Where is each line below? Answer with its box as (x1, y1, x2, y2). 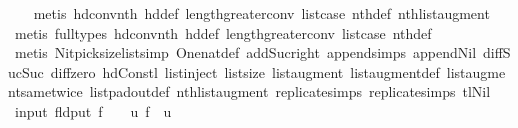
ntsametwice (8, 81, 83, 102)
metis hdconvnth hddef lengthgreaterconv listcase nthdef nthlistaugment (33, 3, 490, 23)
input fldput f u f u (14, 100, 172, 121)
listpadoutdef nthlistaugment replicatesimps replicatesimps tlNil (89, 81, 491, 102)
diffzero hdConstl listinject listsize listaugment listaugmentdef (50, 61, 440, 82)
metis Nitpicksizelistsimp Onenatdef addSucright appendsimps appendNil (14, 42, 477, 63)
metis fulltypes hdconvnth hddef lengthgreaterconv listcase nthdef (14, 22, 432, 43)
